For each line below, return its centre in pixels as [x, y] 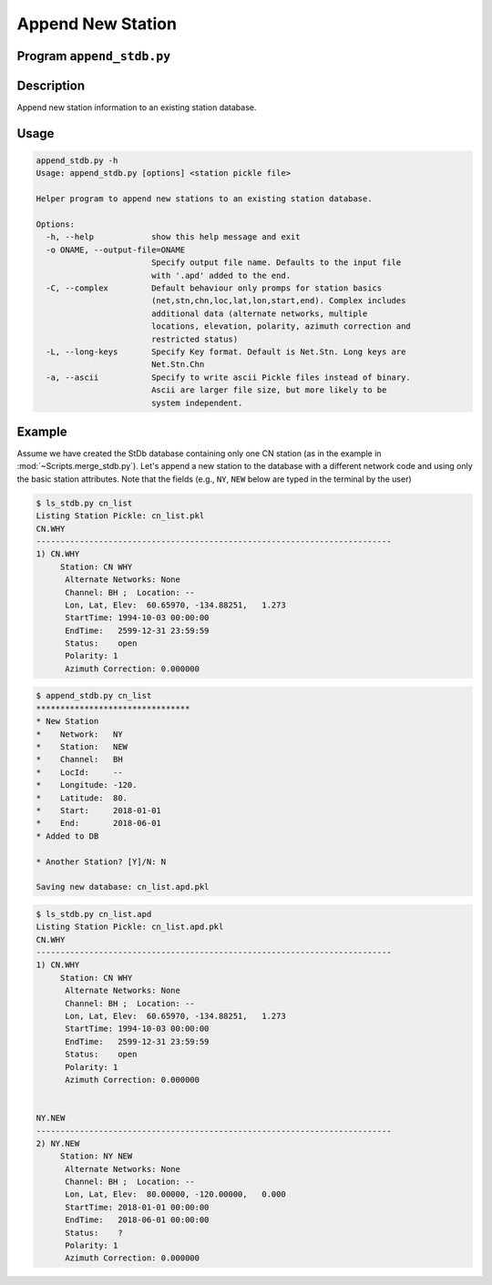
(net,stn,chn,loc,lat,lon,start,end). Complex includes [278, 301]
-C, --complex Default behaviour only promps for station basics [214, 288]
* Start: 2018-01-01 [98, 810]
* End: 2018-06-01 [98, 823]
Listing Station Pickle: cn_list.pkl [120, 516]
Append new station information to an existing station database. [137, 107]
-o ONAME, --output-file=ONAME [116, 250]
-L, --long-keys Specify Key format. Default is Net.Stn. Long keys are [226, 352]
